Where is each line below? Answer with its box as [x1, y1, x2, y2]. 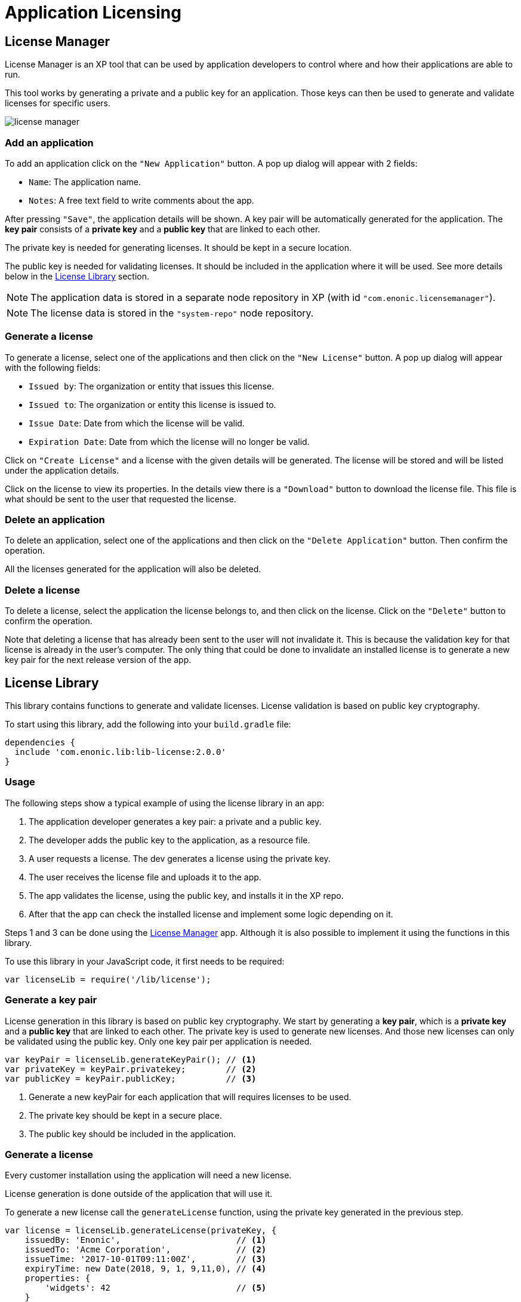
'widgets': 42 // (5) [45, 1283, 267, 1293]
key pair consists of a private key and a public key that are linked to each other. [5, 223, 320, 234]
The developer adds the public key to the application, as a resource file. [29, 834, 310, 845]
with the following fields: [5, 362, 101, 373]
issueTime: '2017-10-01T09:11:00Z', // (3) [24, 1254, 267, 1264]
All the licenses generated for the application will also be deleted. [5, 564, 261, 575]
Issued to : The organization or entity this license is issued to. [29, 399, 276, 410]
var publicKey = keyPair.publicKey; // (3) [5, 1073, 257, 1083]
